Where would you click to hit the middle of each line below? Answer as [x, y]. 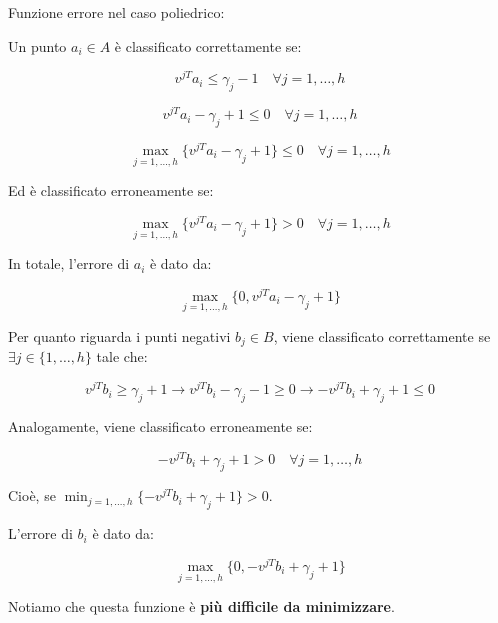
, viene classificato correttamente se [382, 336]
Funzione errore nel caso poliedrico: [116, 12]
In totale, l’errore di [69, 263]
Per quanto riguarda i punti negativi [119, 336]
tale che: [122, 356]
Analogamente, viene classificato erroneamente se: [160, 425]
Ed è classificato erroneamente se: [111, 190]
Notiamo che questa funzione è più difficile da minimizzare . [201, 606]
